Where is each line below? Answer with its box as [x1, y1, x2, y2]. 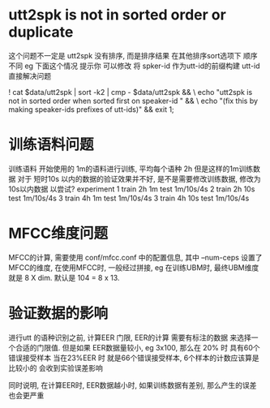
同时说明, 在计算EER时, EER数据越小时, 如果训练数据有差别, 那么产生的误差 [8, 380, 257, 390]
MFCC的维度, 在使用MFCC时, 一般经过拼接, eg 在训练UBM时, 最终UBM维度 [8, 262, 259, 273]
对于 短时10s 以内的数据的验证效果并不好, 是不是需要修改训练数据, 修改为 [17, 174, 261, 183]
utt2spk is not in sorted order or [8, 6, 227, 24]
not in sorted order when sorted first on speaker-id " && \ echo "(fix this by [8, 96, 258, 105]
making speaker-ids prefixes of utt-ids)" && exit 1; [8, 104, 174, 114]
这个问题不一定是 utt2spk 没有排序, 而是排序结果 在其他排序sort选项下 [8, 50, 242, 60]
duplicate [8, 23, 74, 41]
